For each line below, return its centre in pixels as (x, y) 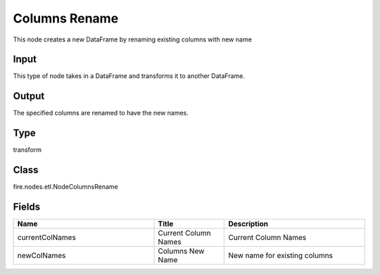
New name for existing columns (281, 255)
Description (248, 224)
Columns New (181, 251)
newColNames (42, 255)
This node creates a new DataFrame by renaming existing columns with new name (133, 39)
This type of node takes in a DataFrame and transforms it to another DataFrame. (129, 76)
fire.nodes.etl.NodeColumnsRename (66, 187)
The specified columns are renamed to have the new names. (101, 113)
